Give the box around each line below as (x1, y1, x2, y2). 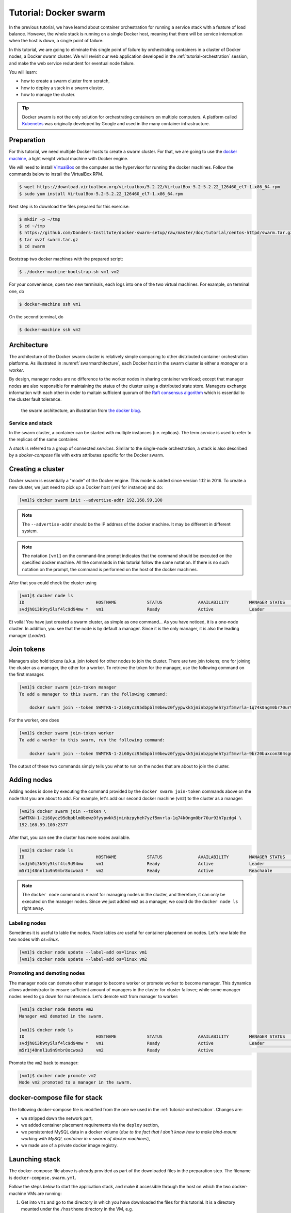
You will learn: (9, 69, 37, 75)
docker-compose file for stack (9, 1094, 103, 1102)
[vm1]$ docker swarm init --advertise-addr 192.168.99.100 (19, 497, 162, 503)
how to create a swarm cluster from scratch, (21, 78, 110, 84)
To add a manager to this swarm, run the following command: (19, 691, 168, 697)
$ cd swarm (19, 244, 45, 249)
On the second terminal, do (9, 313, 64, 320)
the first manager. (9, 672, 45, 677)
